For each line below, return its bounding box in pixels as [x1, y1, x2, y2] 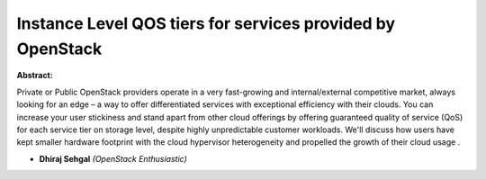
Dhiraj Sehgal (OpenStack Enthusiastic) [39, 153, 188, 164]
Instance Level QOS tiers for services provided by [16, 13, 396, 33]
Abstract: [16, 70, 53, 81]
